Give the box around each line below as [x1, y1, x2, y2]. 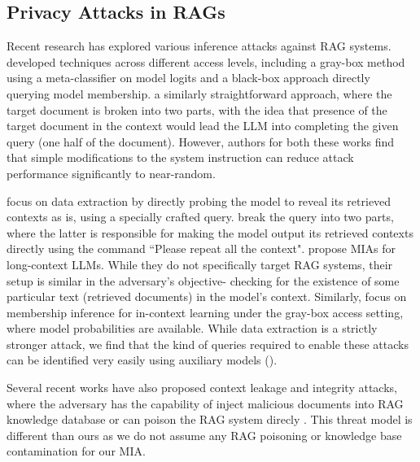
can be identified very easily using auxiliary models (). [7, 351, 278, 368]
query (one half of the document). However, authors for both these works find [7, 133, 395, 150]
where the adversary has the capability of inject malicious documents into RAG [7, 394, 404, 412]
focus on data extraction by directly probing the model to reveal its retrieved [7, 192, 392, 209]
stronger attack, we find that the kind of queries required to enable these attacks [7, 335, 409, 352]
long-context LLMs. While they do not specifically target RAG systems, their [7, 255, 393, 272]
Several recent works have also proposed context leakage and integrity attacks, [7, 379, 397, 396]
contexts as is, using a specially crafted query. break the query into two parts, [7, 208, 394, 225]
